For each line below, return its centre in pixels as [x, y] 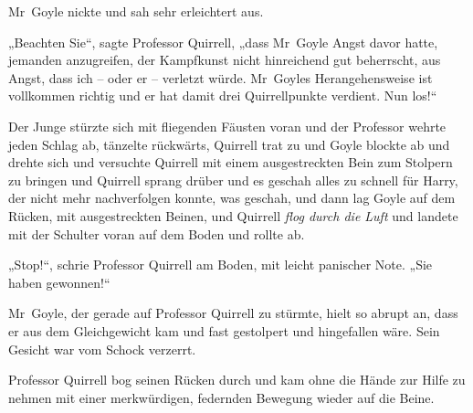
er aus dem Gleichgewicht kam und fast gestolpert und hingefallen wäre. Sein [224, 330]
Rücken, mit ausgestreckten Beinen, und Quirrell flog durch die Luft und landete [233, 215]
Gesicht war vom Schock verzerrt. [102, 349]
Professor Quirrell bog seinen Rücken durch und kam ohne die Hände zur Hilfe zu [237, 380]
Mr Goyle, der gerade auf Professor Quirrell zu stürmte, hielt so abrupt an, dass [233, 313]
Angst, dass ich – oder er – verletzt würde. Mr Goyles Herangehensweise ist [221, 77]
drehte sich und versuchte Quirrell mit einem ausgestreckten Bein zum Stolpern [231, 162]
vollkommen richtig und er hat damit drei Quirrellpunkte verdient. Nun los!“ [223, 95]
